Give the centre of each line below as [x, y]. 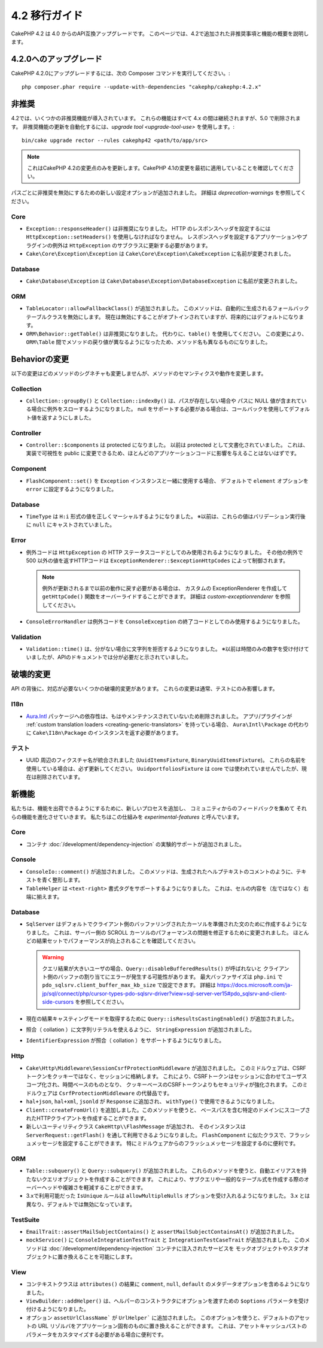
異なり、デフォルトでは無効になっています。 [81, 1204]
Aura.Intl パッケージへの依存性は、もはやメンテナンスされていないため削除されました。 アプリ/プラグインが [159, 716]
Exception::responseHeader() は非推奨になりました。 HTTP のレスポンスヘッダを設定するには [148, 229]
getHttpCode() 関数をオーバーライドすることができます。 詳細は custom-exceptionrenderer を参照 [166, 596]
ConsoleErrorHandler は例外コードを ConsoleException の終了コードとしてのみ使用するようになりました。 [164, 621]
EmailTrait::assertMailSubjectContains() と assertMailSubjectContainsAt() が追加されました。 [161, 1231]
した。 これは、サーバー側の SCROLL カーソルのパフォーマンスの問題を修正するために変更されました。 [164, 932]
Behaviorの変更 [40, 359]
